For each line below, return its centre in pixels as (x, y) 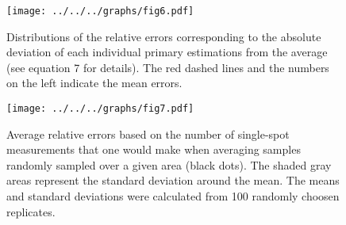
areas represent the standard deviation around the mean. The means (173, 180)
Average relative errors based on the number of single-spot (148, 133)
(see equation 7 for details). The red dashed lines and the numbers (168, 67)
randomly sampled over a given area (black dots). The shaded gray (169, 164)
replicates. (31, 211)
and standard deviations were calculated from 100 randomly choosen (173, 196)
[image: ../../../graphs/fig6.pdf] (100, 11)
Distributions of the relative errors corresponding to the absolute (164, 36)
